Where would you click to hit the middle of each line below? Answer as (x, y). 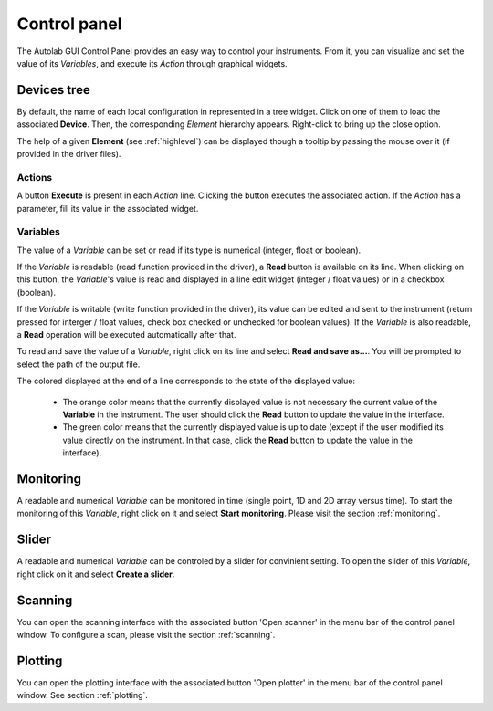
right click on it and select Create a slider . (96, 574)
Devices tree (53, 90)
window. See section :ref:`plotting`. (82, 695)
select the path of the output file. (79, 364)
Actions (35, 177)
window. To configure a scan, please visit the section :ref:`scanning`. (146, 635)
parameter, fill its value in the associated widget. (108, 208)
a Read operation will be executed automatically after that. (126, 335)
